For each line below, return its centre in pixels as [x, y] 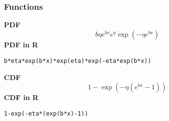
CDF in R [21, 97]
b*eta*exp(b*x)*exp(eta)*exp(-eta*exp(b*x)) [78, 61]
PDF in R [21, 44]
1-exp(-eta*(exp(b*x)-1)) [46, 114]
